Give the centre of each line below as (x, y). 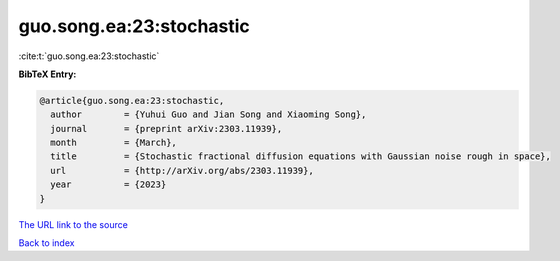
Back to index (46, 243)
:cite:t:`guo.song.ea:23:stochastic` (89, 56)
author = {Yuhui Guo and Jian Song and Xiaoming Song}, (208, 114)
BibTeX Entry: (47, 74)
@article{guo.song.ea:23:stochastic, (132, 100)
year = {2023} (108, 184)
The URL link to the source (73, 224)
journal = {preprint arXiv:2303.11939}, (166, 128)
